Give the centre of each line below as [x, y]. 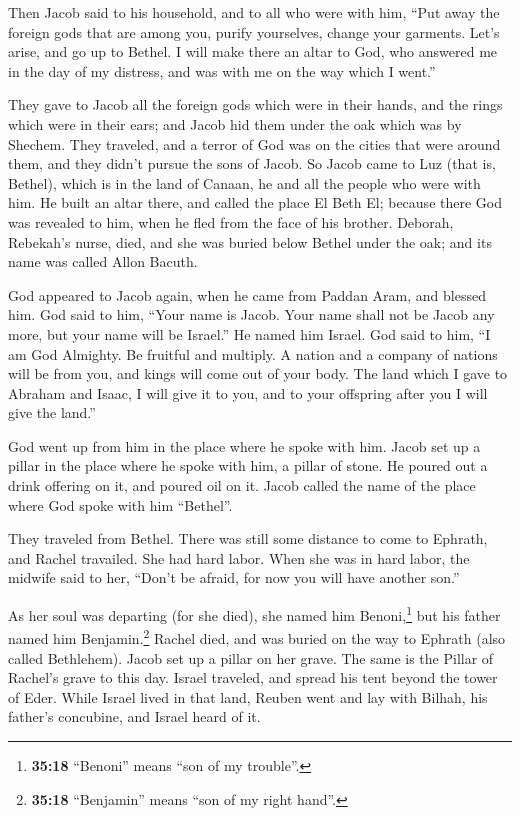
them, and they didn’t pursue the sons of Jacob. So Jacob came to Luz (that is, [252, 163]
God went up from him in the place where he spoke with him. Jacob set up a [244, 445]
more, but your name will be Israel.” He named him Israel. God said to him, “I [249, 333]
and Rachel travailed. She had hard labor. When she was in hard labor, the [239, 557]
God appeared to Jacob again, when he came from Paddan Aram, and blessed [247, 294]
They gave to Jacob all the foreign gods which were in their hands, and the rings [255, 104]
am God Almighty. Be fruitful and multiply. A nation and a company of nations [253, 353]
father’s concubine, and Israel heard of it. [134, 716]
